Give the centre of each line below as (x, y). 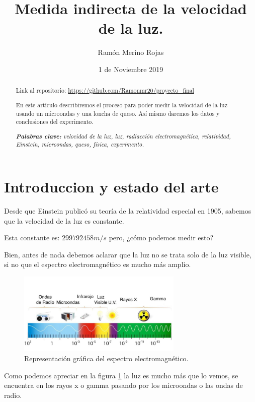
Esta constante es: (32, 238)
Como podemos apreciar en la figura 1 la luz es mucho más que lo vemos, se (121, 375)
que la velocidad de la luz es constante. (64, 220)
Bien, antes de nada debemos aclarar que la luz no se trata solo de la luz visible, (128, 254)
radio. (13, 395)
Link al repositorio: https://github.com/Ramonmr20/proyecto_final (105, 90)
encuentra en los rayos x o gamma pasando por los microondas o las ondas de (123, 385)
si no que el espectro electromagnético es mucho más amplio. (98, 264)
